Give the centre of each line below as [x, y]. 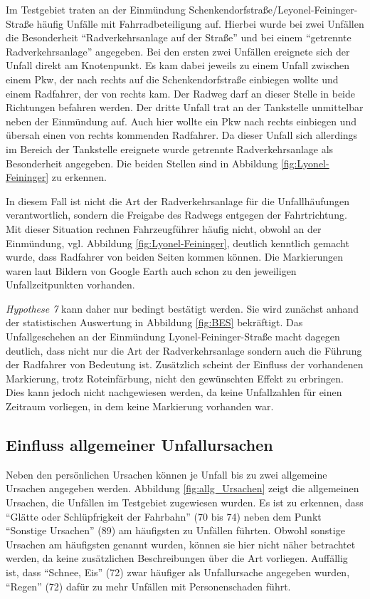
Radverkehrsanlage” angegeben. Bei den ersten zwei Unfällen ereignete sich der [178, 51]
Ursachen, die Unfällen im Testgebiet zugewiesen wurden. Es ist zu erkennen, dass [185, 502]
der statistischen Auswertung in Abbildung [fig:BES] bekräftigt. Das [154, 322]
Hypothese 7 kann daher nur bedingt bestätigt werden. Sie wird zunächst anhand [183, 308]
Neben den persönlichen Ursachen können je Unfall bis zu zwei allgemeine [166, 474]
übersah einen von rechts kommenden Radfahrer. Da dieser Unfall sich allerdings [182, 135]
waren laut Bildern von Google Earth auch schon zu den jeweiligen [151, 270]
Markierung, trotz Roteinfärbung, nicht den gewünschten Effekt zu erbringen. [175, 378]
